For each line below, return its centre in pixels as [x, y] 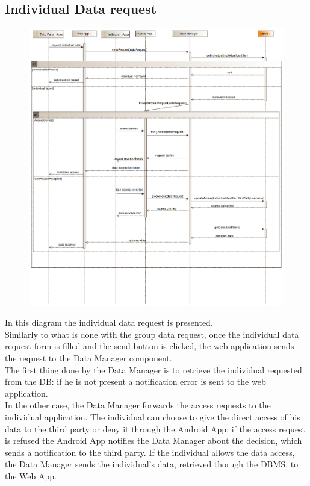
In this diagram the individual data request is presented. [109, 322]
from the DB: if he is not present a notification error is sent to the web [135, 382]
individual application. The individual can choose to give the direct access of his [153, 416]
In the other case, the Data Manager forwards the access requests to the [138, 405]
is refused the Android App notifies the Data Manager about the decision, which [153, 441]
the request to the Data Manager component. [88, 357]
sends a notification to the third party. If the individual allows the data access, [150, 452]
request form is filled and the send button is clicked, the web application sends [150, 346]
